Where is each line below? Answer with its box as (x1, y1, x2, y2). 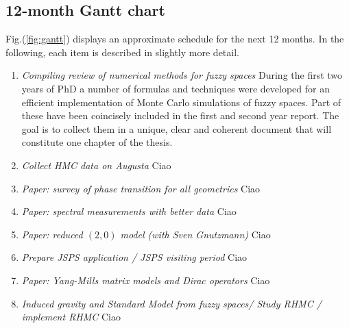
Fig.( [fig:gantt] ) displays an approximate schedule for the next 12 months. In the (5, 31, 344, 46)
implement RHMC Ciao (21, 310, 121, 324)
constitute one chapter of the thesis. (21, 135, 173, 149)
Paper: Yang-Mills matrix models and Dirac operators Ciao (21, 273, 270, 287)
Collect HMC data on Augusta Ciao (21, 157, 171, 172)
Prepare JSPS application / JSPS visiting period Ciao (21, 250, 248, 264)
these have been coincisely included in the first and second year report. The (21, 108, 339, 123)
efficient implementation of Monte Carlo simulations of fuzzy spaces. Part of (21, 94, 341, 109)
